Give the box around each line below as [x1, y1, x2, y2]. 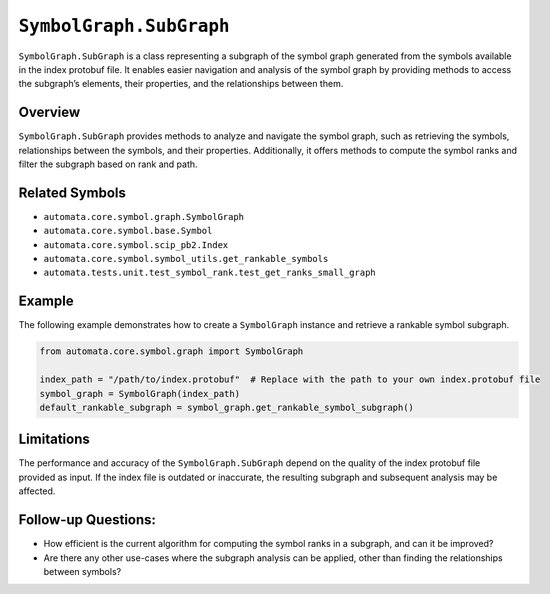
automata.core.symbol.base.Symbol [43, 225, 213, 237]
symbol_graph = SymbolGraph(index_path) [39, 388, 240, 399]
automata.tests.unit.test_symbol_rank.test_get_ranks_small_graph [43, 267, 377, 279]
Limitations [18, 431, 90, 448]
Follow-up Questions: [18, 511, 157, 529]
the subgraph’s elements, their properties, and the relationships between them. [18, 78, 344, 90]
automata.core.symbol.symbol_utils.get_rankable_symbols [43, 253, 329, 265]
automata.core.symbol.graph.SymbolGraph [43, 211, 245, 222]
